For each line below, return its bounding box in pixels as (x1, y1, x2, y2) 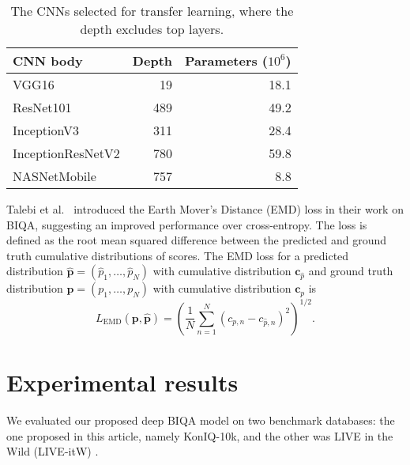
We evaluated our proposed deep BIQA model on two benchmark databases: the (6, 412, 395, 428)
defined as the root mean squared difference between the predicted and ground (6, 232, 387, 248)
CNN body (13, 51, 83, 70)
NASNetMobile (13, 167, 96, 185)
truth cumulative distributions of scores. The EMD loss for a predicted (6, 247, 349, 263)
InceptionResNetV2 (13, 144, 120, 162)
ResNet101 (13, 98, 72, 116)
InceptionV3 (13, 121, 80, 139)
